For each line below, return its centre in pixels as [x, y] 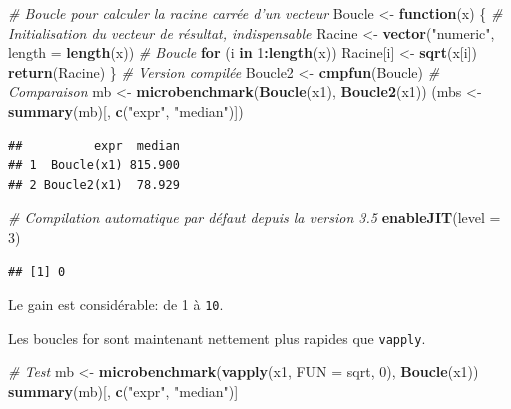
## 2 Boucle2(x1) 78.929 [94, 184]
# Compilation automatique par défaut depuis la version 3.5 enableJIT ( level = [254, 217]
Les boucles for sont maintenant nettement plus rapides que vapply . [217, 337]
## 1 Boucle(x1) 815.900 [94, 165]
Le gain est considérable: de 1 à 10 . [116, 304]
